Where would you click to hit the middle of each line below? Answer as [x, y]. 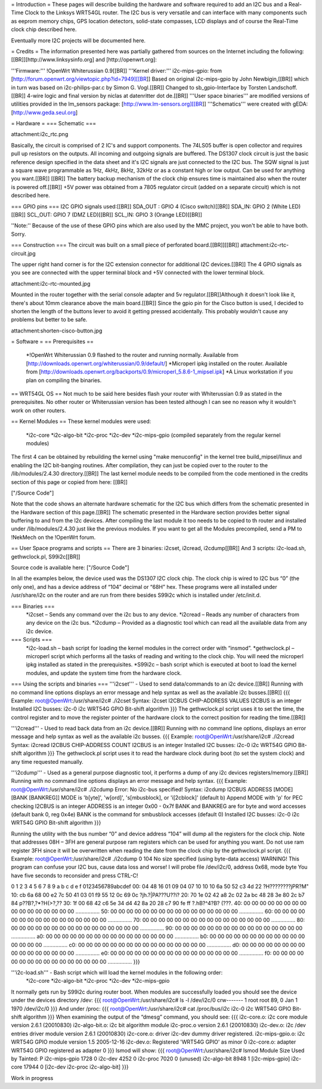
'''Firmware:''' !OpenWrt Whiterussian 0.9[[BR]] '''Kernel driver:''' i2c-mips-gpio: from [116, 70]
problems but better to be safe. [49, 320]
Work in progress [32, 1078]
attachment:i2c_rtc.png [40, 134]
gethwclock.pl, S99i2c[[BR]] [46, 556]
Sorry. [18, 234]
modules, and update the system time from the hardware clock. [104, 673]
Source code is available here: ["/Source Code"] [70, 567]
